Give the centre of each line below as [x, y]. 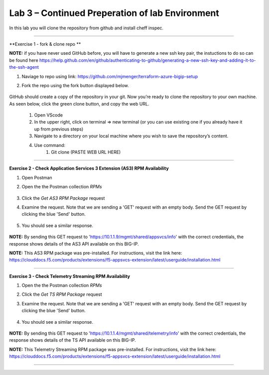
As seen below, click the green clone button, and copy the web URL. [79, 104]
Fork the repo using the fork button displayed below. [75, 85]
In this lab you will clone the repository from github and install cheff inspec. [86, 28]
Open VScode [49, 115]
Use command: [50, 145]
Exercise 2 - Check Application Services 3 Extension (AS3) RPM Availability [89, 168]
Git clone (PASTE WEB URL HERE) [86, 152]
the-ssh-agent [24, 67]
